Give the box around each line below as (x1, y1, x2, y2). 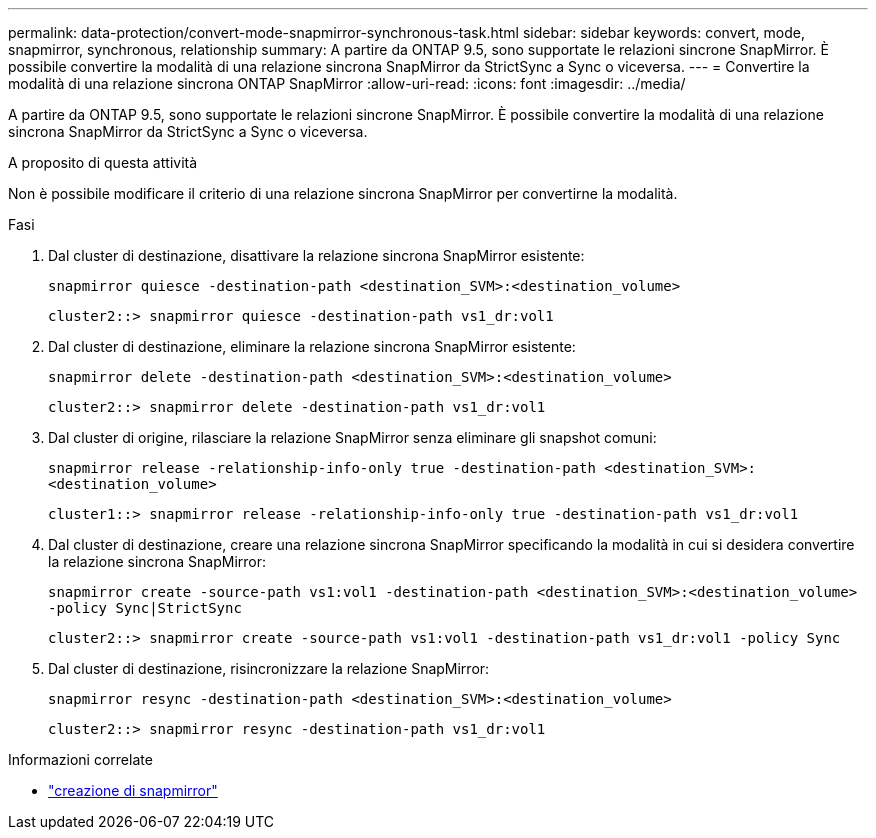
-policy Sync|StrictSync (48, 600, 242, 616)
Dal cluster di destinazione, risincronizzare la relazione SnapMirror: (48, 660, 490, 677)
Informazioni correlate (8, 751, 153, 768)
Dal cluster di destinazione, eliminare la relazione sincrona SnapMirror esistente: (48, 338, 576, 355)
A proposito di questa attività (8, 154, 198, 171)
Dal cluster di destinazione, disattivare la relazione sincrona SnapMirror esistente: (48, 247, 585, 264)
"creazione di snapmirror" (48, 782, 218, 799)
